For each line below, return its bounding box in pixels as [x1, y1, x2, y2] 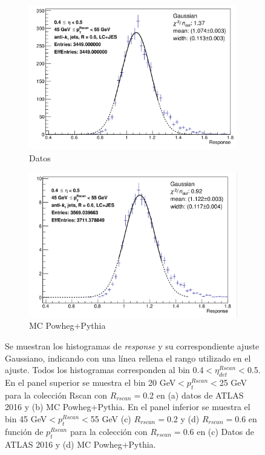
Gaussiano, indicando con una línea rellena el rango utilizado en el [5, 351, 251, 364]
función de [5, 425, 44, 437]
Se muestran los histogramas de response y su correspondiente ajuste [5, 340, 260, 352]
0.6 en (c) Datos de [183, 425, 254, 437]
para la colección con [70, 425, 148, 437]
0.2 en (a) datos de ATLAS [143, 388, 244, 401]
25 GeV [219, 376, 247, 389]
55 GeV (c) [90, 413, 131, 425]
